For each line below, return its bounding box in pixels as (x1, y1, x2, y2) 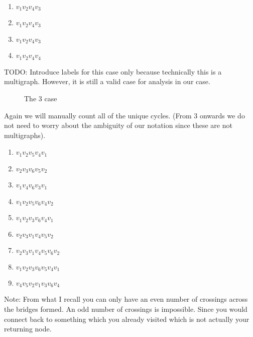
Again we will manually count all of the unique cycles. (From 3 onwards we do (4, 110, 245, 120)
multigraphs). (4, 129, 46, 140)
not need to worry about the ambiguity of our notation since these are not (4, 120, 232, 130)
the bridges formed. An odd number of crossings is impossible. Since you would (4, 304, 247, 314)
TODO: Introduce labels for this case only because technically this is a (4, 66, 222, 77)
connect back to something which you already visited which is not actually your (4, 313, 249, 324)
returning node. (4, 323, 52, 334)
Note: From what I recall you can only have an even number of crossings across (4, 294, 248, 304)
